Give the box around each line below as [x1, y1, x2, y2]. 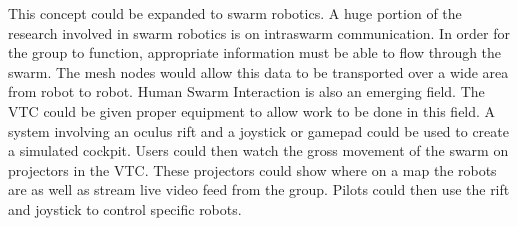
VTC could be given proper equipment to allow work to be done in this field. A [8, 100, 496, 121]
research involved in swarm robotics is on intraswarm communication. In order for [8, 22, 510, 43]
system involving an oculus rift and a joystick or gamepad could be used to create [8, 120, 509, 141]
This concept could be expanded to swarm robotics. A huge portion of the [8, 3, 462, 23]
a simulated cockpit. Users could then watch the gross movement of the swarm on [8, 140, 509, 161]
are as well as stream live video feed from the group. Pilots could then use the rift [8, 179, 510, 200]
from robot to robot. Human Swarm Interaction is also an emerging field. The [8, 81, 485, 102]
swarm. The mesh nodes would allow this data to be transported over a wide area [8, 61, 509, 82]
